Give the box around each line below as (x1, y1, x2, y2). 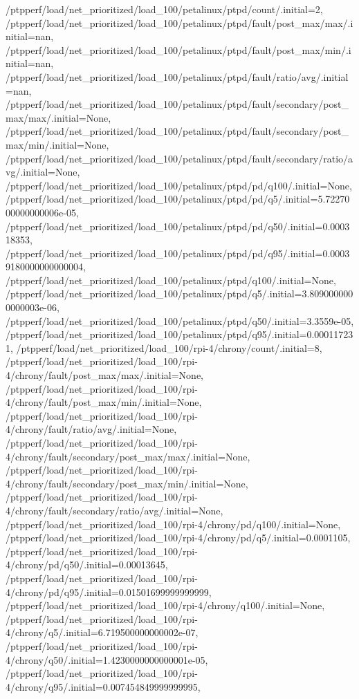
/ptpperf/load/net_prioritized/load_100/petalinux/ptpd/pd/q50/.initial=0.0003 (6, 218, 350, 233)
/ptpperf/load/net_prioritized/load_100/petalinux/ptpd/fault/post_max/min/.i (6, 42, 351, 57)
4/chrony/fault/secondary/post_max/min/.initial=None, (6, 476, 248, 490)
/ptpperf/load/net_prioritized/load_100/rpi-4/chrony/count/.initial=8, (16, 340, 322, 355)
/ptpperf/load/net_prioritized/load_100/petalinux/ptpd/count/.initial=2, (6, 2, 323, 16)
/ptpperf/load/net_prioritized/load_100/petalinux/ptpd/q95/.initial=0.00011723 (6, 327, 353, 342)
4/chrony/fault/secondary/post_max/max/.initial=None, (6, 449, 250, 463)
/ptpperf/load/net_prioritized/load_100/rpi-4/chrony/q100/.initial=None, (6, 598, 325, 613)
